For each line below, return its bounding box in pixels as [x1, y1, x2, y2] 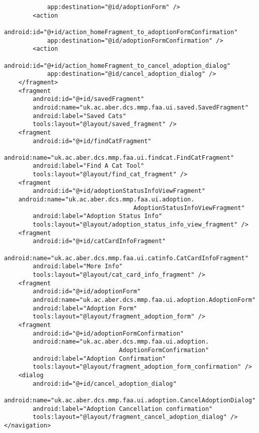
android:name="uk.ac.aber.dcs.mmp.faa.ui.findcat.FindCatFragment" [4, 154, 234, 161]
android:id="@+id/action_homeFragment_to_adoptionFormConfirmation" [4, 28, 238, 36]
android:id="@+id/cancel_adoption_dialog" [33, 380, 177, 387]
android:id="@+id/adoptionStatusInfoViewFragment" [33, 187, 205, 195]
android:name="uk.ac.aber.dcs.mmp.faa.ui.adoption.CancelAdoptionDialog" [4, 396, 256, 404]
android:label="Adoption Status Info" [33, 212, 162, 220]
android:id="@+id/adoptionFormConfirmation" [33, 330, 184, 337]
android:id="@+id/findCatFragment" [33, 137, 152, 145]
